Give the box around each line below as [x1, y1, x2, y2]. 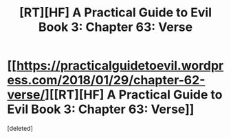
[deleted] [7, 124, 33, 132]
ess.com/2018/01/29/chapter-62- [7, 73, 206, 88]
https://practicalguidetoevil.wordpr [16, 58, 224, 73]
